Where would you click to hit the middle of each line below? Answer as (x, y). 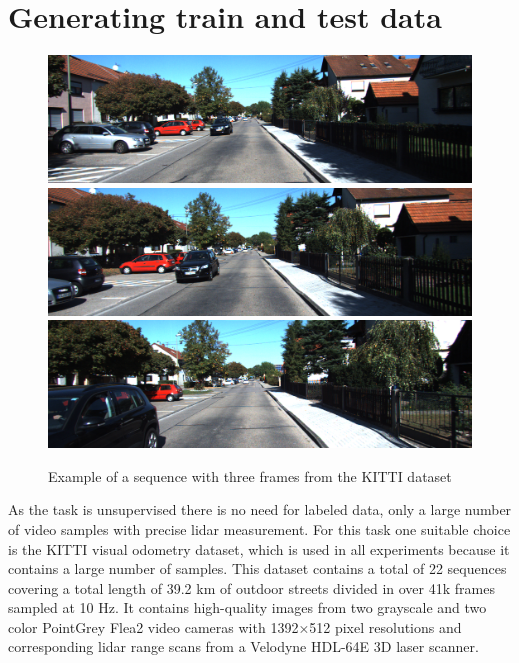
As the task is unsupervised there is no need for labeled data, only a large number (260, 509)
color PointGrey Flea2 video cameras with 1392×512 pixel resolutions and (235, 626)
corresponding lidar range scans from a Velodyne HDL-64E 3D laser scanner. (243, 646)
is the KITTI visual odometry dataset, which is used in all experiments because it (259, 548)
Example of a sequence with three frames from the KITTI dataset (250, 475)
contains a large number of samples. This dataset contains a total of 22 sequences (257, 568)
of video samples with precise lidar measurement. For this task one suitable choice (259, 528)
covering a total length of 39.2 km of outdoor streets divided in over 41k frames (251, 587)
